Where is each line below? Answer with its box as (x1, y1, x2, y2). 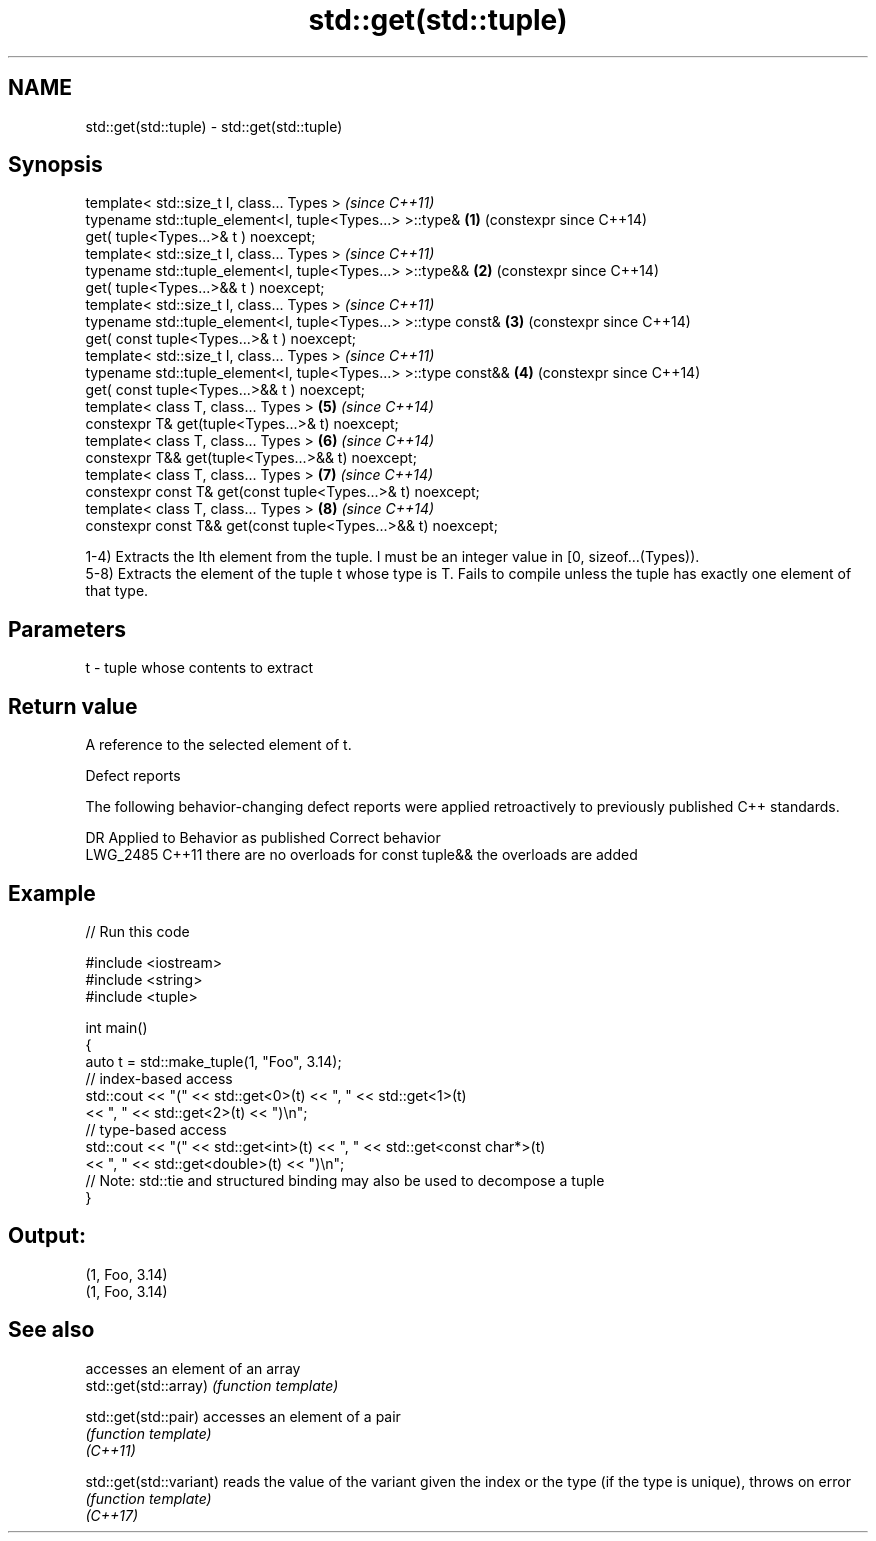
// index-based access (85, 1069, 233, 1087)
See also (8, 1317, 95, 1343)
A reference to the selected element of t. (85, 736, 352, 754)
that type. (85, 582, 149, 600)
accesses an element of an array (85, 1359, 301, 1377)
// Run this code (85, 922, 190, 940)
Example (8, 880, 96, 906)
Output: (8, 1223, 86, 1249)
